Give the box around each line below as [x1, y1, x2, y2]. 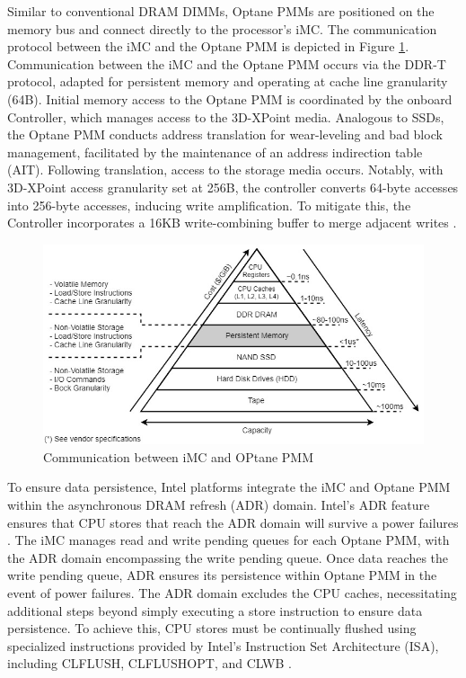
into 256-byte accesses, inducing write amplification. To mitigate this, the [7, 195, 411, 214]
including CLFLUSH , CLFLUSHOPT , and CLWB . [7, 654, 292, 673]
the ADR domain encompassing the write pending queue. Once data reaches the [7, 548, 449, 566]
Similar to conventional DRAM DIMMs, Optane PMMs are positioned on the [7, 2, 435, 20]
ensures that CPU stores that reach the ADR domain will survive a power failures [7, 513, 459, 531]
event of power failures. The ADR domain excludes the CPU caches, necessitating [7, 584, 457, 602]
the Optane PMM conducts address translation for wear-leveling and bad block [7, 125, 443, 144]
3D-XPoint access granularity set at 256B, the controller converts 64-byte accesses [7, 177, 459, 196]
